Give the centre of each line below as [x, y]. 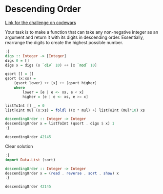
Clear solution [19, 146]
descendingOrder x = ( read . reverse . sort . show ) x [62, 173]
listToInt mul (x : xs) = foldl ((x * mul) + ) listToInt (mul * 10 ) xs [75, 110]
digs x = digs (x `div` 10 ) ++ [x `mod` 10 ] [51, 65]
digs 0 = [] [17, 61]
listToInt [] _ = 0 [25, 106]
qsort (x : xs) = [20, 79]
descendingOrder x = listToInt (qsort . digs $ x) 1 [60, 123]
